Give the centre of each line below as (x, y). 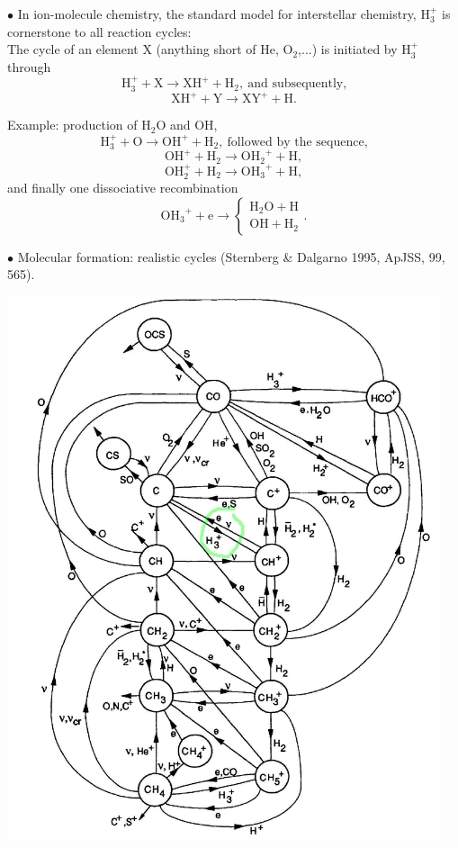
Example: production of (72, 125)
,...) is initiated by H (355, 49)
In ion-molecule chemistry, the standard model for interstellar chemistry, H (224, 14)
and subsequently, (297, 84)
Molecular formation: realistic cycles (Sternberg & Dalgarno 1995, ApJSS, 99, (231, 256)
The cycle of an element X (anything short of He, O (150, 49)
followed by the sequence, (297, 142)
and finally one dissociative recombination (123, 188)
